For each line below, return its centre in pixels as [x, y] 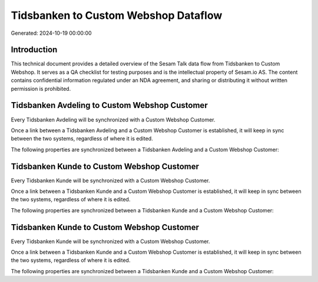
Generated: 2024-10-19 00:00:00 [51, 33]
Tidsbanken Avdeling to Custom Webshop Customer [110, 105]
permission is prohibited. [41, 88]
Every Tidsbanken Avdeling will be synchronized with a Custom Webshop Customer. [113, 119]
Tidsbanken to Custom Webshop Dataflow [117, 15]
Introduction [34, 50]
